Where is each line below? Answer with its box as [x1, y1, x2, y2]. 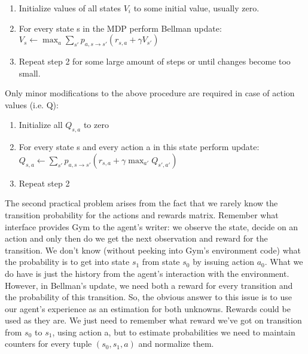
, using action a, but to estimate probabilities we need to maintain [52, 325, 295, 338]
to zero [83, 118, 109, 131]
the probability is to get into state [5, 255, 130, 268]
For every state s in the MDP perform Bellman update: [19, 22, 222, 34]
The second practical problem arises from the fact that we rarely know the [5, 197, 278, 209]
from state [142, 255, 180, 268]
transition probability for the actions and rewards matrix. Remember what [5, 208, 279, 221]
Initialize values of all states [19, 2, 121, 14]
